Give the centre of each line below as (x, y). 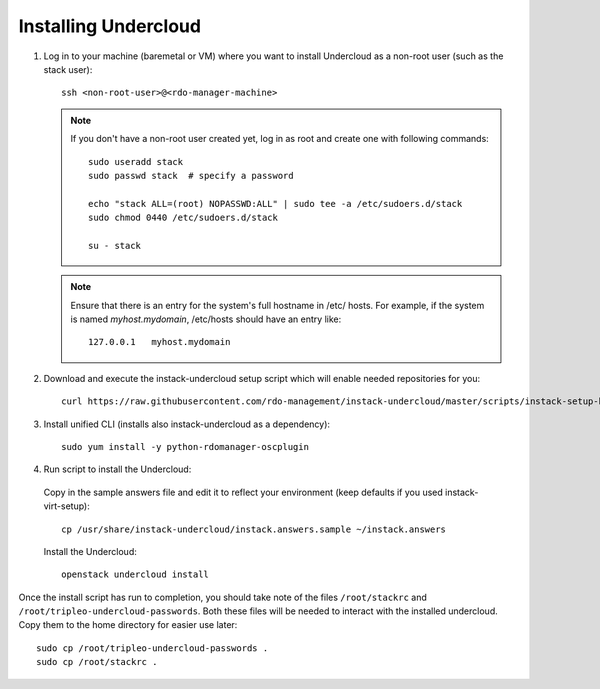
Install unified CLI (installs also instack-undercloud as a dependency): (186, 424)
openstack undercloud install (135, 574)
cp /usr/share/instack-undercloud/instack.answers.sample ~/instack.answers (254, 529)
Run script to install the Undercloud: (117, 469)
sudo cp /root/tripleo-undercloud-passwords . (152, 648)
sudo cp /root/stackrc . (97, 662)
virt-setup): (66, 506)
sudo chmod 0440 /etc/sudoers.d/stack (183, 218)
